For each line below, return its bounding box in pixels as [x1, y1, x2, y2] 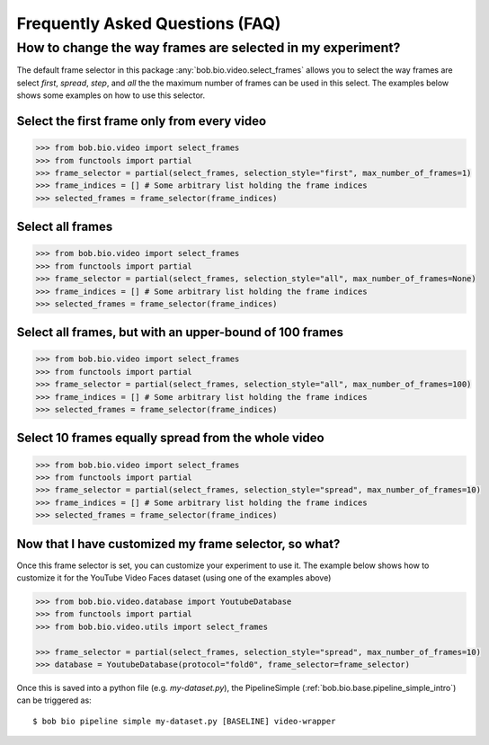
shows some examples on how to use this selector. [16, 90, 206, 101]
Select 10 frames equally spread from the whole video [16, 430, 325, 446]
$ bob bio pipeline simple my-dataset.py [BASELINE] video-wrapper [32, 715, 336, 726]
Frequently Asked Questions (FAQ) [16, 13, 281, 33]
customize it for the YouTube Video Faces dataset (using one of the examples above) [16, 572, 332, 583]
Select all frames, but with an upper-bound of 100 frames [16, 324, 344, 341]
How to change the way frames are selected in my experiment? [16, 40, 401, 56]
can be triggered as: [16, 695, 92, 705]
